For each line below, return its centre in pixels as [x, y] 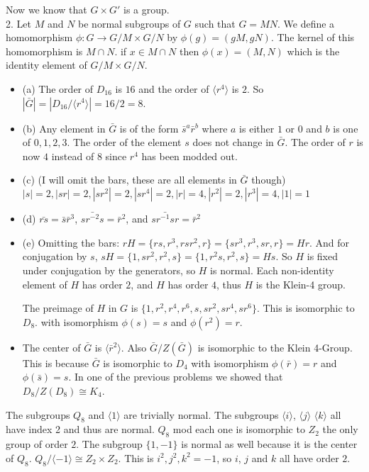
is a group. [146, 9]
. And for [330, 242]
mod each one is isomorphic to [239, 429]
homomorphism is [44, 51]
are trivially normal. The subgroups [201, 414]
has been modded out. [189, 156]
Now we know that [46, 9]
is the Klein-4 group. [301, 284]
